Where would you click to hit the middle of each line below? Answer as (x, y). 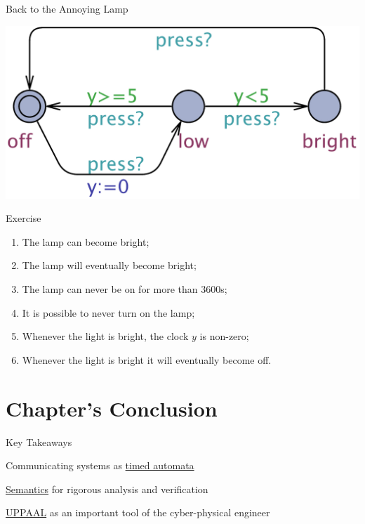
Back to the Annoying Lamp (67, 8)
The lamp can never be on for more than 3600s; (125, 289)
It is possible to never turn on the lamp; (108, 312)
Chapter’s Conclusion (112, 408)
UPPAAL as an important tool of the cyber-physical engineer (138, 512)
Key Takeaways (39, 441)
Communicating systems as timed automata (100, 465)
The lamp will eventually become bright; (109, 265)
